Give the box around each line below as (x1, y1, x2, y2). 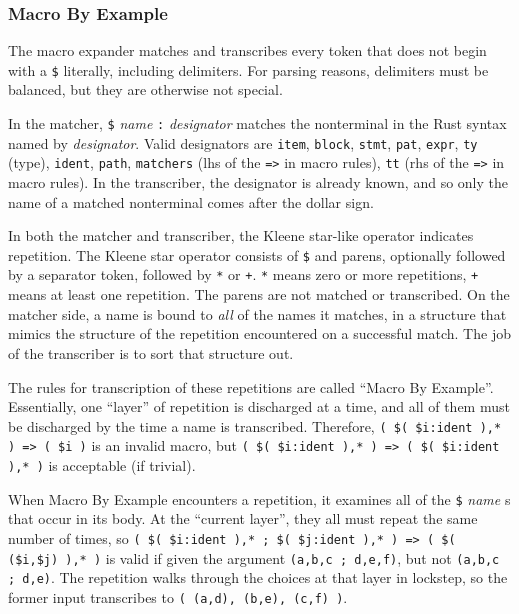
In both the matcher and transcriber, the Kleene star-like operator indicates (8, 225, 474, 246)
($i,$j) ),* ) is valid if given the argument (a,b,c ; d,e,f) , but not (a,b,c (8, 547, 500, 568)
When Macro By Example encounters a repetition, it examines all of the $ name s (8, 488, 511, 509)
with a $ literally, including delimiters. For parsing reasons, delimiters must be (8, 59, 489, 80)
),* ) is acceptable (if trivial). (8, 455, 196, 475)
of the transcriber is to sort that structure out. (8, 342, 294, 363)
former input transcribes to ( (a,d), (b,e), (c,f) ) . (8, 586, 348, 607)
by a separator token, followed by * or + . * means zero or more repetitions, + (8, 264, 479, 285)
